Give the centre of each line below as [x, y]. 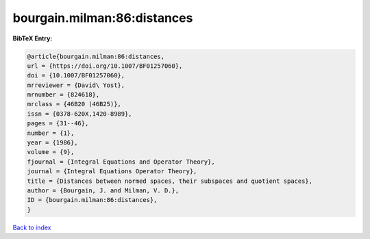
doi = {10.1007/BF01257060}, [76, 76]
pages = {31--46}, [58, 124]
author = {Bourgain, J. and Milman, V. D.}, [103, 191]
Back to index [32, 227]
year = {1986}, [52, 143]
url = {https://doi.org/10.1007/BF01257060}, [105, 66]
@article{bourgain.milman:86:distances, [96, 56]
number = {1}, [51, 133]
